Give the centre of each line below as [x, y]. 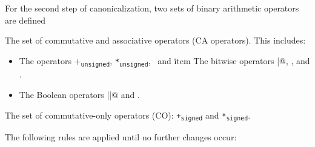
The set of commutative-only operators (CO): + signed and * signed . [128, 115]
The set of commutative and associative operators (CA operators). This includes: [155, 40]
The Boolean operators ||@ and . [79, 95]
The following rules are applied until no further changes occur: [121, 137]
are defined [25, 20]
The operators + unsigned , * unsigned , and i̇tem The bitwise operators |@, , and [164, 61]
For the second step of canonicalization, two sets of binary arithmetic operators [152, 8]
